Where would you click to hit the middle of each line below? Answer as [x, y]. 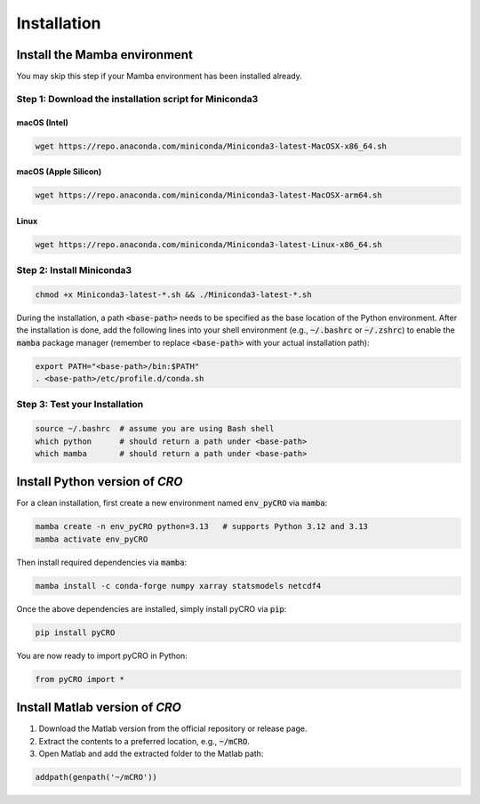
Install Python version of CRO [100, 482]
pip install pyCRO [75, 632]
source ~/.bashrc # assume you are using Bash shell [155, 429]
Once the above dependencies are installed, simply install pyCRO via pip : [152, 608]
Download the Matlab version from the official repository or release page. [173, 728]
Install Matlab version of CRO [99, 708]
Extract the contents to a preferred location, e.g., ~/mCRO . [144, 741]
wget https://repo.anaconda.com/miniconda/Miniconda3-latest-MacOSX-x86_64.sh [211, 146]
